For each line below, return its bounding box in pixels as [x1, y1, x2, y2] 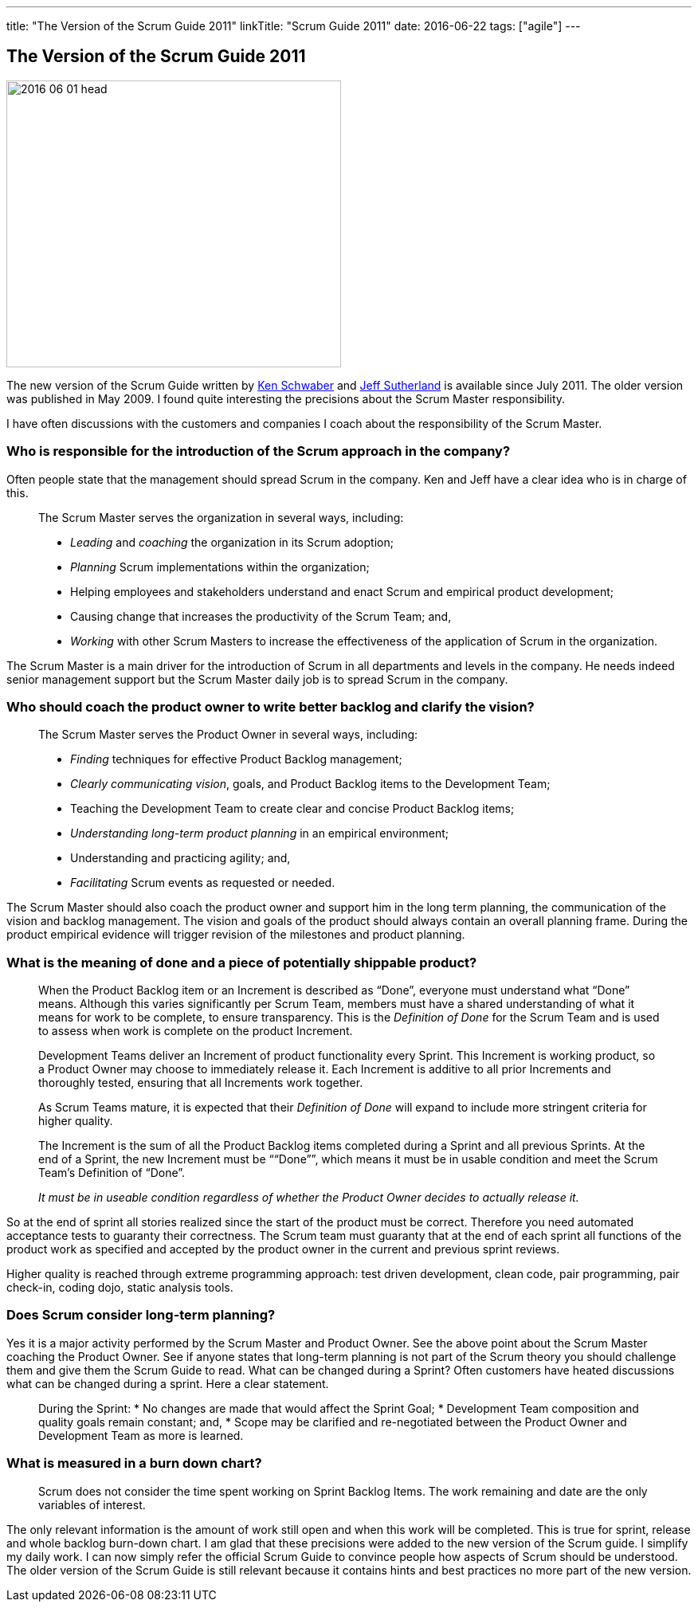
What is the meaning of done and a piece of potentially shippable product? [6, 954, 477, 971]
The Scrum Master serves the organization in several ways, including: [38, 510, 404, 524]
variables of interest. [38, 1497, 146, 1512]
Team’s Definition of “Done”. [38, 1166, 186, 1180]
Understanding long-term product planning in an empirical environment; [70, 826, 449, 841]
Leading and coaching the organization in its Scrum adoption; [70, 535, 394, 549]
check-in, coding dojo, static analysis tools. [6, 1281, 233, 1295]
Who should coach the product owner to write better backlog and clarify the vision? [6, 698, 535, 715]
